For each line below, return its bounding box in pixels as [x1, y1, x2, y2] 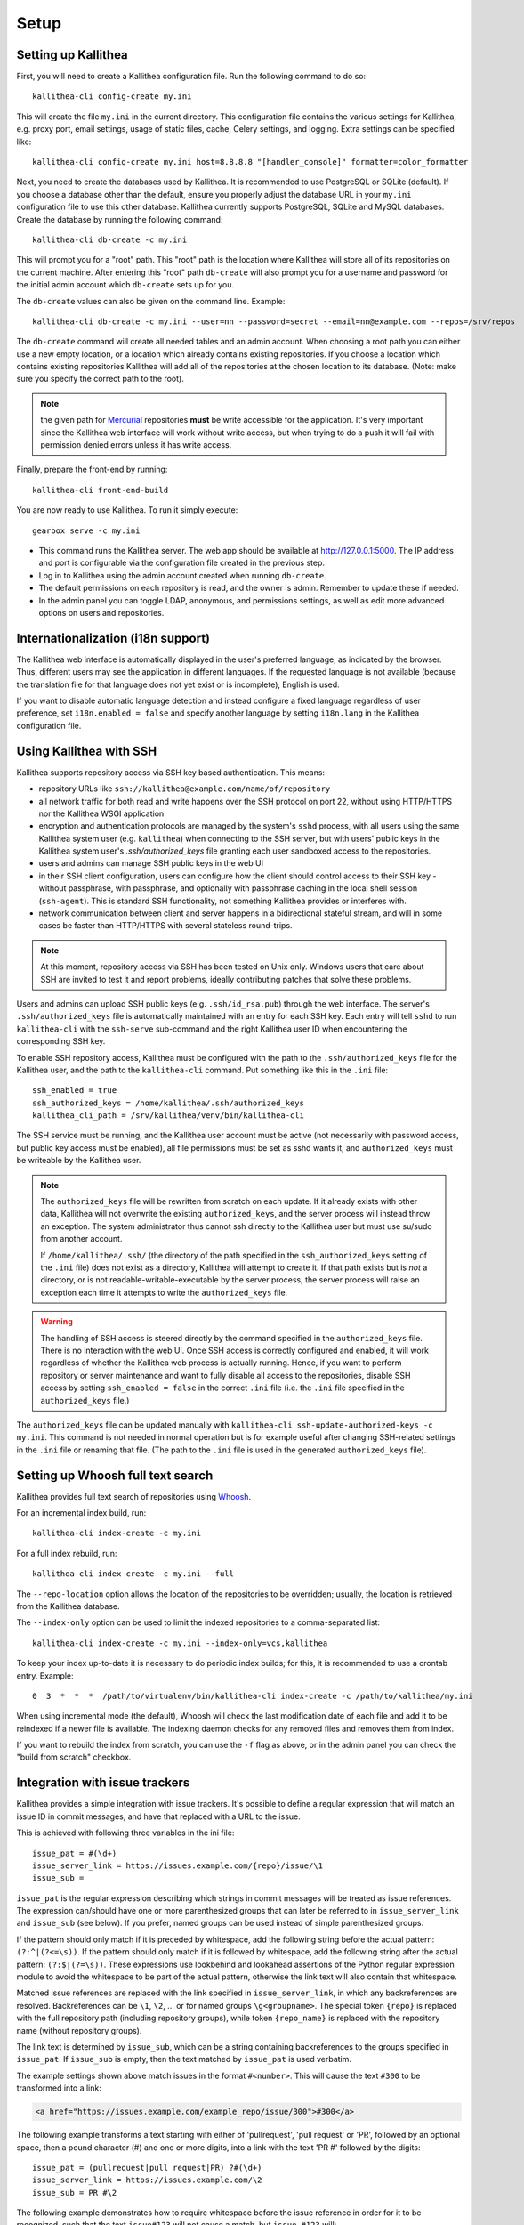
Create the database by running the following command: [16, 214, 223, 224]
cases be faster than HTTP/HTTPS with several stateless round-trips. [38, 920, 293, 931]
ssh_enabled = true [32, 1086, 117, 1096]
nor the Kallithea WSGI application [38, 808, 165, 819]
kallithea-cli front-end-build [32, 485, 169, 495]
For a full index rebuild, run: [16, 1548, 117, 1558]
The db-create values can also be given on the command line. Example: [16, 295, 286, 306]
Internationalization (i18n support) [16, 630, 211, 645]
